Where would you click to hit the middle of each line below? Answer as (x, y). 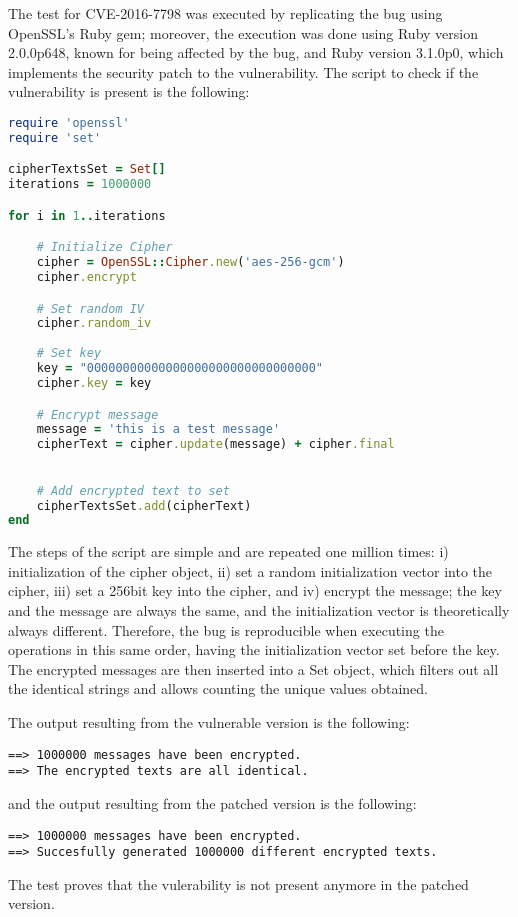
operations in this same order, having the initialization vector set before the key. (254, 649)
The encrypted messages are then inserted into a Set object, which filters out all (253, 668)
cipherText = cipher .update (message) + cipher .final (215, 444)
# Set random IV (90, 308)
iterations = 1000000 (80, 184)
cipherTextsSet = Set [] (87, 169)
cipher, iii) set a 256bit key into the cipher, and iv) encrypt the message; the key (255, 590)
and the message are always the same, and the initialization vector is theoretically (259, 610)
